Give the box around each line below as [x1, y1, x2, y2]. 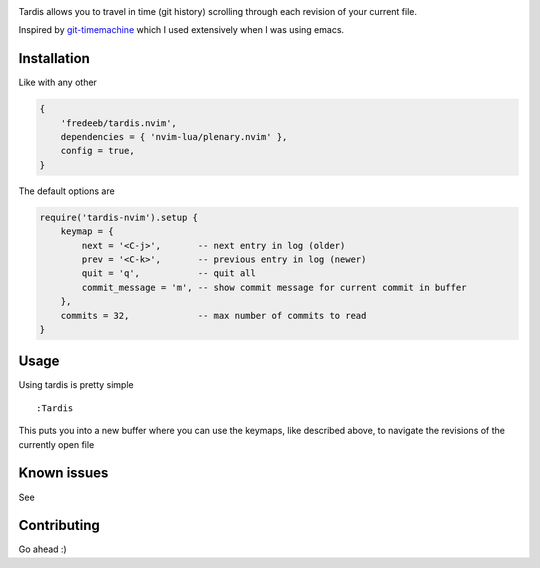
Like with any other [18, 76, 97, 89]
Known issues [18, 465, 109, 482]
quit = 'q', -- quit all [81, 268, 257, 279]
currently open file [18, 438, 95, 450]
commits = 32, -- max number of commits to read [60, 310, 367, 321]
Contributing [18, 517, 100, 534]
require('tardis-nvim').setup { [39, 211, 199, 223]
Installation [18, 50, 90, 67]
